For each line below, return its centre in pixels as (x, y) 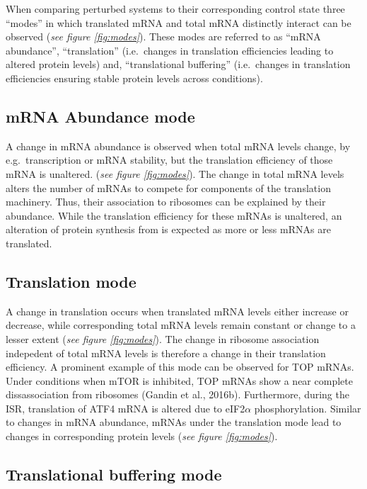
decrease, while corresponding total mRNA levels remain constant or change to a (181, 325)
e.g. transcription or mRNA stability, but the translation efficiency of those (169, 160)
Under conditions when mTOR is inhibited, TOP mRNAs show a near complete (179, 380)
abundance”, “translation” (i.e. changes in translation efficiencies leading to (170, 50)
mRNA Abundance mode (100, 116)
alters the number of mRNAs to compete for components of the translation (168, 187)
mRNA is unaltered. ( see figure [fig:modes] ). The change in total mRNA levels (175, 173)
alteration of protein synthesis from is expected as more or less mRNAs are (168, 229)
